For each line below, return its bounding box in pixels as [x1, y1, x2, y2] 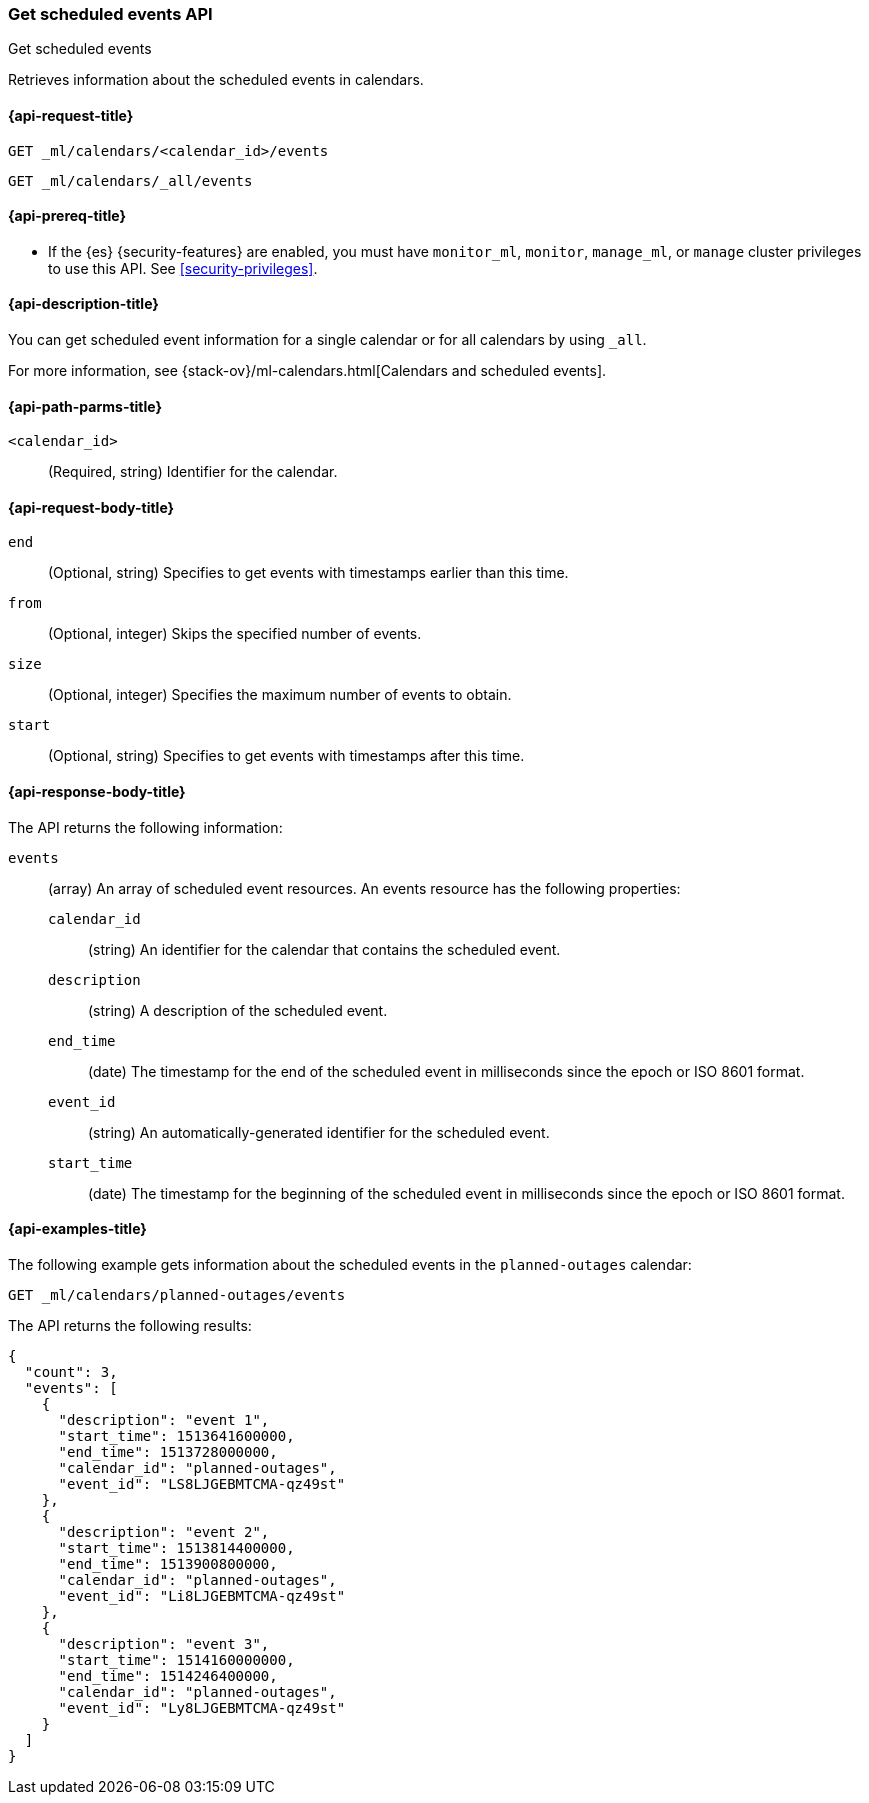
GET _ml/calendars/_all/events [8, 172, 253, 189]
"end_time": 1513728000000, [58, 1443, 278, 1460]
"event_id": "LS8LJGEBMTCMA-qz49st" [58, 1475, 346, 1492]
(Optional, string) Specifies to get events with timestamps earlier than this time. [48, 564, 569, 582]
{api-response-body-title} [8, 783, 186, 801]
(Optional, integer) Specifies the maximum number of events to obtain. [48, 686, 512, 704]
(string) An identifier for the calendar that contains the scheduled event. [88, 940, 561, 958]
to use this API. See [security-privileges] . [48, 259, 318, 277]
